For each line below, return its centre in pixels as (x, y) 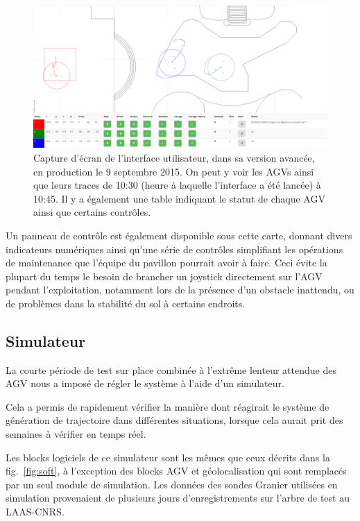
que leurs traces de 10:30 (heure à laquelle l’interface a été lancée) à (177, 185)
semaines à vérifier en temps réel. (76, 434)
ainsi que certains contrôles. (92, 212)
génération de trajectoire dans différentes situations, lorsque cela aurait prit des (174, 420)
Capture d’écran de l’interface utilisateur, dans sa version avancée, (174, 157)
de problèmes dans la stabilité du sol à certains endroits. (126, 303)
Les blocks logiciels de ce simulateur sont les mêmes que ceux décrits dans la (168, 457)
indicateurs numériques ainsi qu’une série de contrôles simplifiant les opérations (174, 249)
